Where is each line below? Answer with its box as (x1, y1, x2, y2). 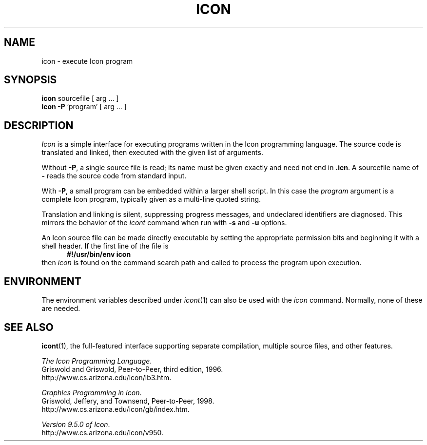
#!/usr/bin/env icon (67, 250, 131, 259)
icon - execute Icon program (41, 57, 133, 65)
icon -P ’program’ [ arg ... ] (41, 102, 127, 111)
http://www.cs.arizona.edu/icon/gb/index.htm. (41, 405, 190, 413)
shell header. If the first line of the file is (41, 242, 169, 251)
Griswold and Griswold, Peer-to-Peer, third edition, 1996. (41, 365, 223, 373)
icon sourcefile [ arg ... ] (41, 94, 119, 103)
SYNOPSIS (4, 74, 57, 86)
